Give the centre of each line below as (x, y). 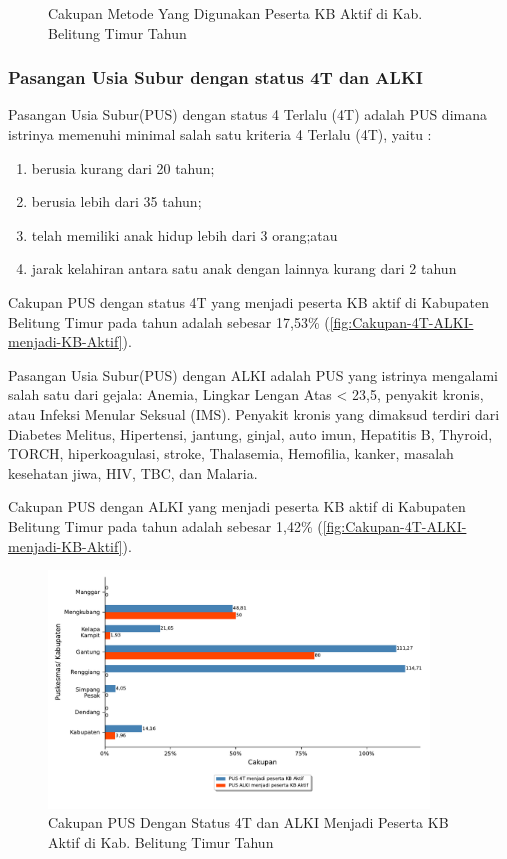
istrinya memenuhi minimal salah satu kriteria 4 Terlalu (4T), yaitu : (220, 134)
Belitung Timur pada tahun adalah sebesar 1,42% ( (165, 525)
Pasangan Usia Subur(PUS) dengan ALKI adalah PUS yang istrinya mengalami (253, 374)
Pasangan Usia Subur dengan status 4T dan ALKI (215, 77)
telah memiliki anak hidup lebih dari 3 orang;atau (184, 234)
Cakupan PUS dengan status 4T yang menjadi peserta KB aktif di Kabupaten (248, 301)
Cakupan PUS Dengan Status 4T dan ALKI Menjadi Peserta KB (248, 822)
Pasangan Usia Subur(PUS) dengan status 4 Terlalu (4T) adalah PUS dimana (247, 114)
